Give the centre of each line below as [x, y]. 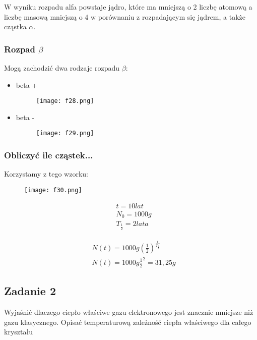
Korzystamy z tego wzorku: [46, 174]
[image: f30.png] [53, 190]
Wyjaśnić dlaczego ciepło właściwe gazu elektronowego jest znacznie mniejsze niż [129, 312]
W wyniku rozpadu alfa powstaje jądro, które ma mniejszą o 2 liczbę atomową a [128, 7]
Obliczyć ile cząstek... [49, 155]
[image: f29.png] [65, 133]
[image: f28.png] [65, 101]
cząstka [15, 26]
